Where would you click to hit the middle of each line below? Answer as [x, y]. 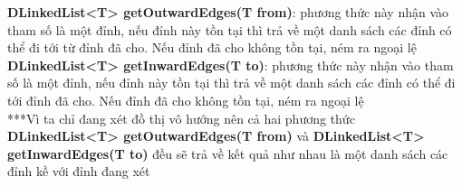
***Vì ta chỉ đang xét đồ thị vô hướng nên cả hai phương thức [181, 118]
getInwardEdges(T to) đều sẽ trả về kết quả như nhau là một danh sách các [228, 153]
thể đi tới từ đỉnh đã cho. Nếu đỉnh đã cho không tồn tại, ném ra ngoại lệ [212, 47]
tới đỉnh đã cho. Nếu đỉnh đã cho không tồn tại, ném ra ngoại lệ [186, 100]
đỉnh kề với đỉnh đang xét [79, 171]
